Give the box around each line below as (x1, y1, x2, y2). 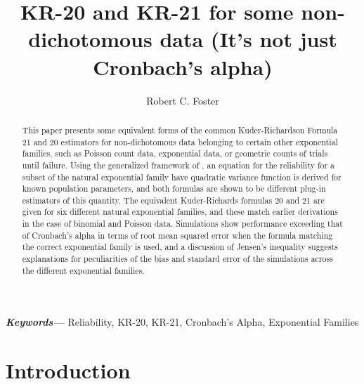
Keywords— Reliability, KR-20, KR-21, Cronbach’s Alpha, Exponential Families (6, 315, 359, 329)
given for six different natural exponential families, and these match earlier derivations (22, 206, 338, 218)
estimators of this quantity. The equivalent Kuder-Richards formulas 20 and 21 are (22, 194, 325, 206)
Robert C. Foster (146, 93, 219, 107)
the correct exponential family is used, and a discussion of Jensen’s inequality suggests (22, 241, 338, 253)
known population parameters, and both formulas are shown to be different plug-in (22, 183, 326, 194)
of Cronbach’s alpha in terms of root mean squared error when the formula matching (22, 229, 333, 241)
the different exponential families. (22, 264, 145, 276)
